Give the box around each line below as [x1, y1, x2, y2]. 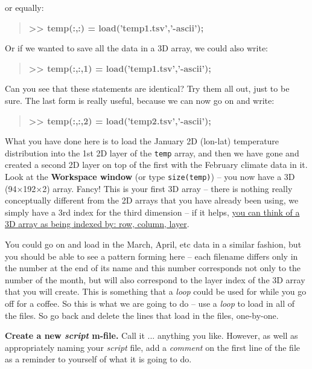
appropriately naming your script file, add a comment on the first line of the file [5, 341, 300, 353]
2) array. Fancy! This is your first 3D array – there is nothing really [42, 182, 293, 194]
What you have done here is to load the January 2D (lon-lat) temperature [5, 135, 279, 147]
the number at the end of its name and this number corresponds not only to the [5, 262, 301, 274]
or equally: [5, 1, 44, 13]
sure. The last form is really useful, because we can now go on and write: [5, 94, 275, 106]
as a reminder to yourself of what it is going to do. [5, 353, 192, 365]
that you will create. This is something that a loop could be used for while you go [5, 285, 307, 298]
